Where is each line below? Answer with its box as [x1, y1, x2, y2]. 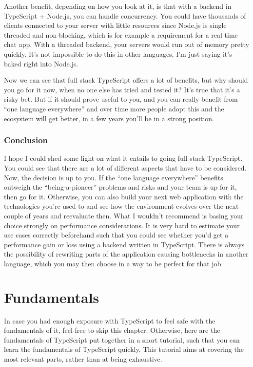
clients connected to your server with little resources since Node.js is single [4, 20, 227, 30]
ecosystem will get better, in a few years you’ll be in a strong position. [4, 113, 214, 123]
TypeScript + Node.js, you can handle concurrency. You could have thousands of [4, 10, 246, 21]
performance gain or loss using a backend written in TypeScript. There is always [4, 239, 245, 249]
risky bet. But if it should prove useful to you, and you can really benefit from [4, 94, 238, 104]
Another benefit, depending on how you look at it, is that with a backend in [4, 1, 232, 11]
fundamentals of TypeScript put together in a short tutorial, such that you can [4, 334, 240, 345]
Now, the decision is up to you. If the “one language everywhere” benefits [4, 172, 223, 182]
